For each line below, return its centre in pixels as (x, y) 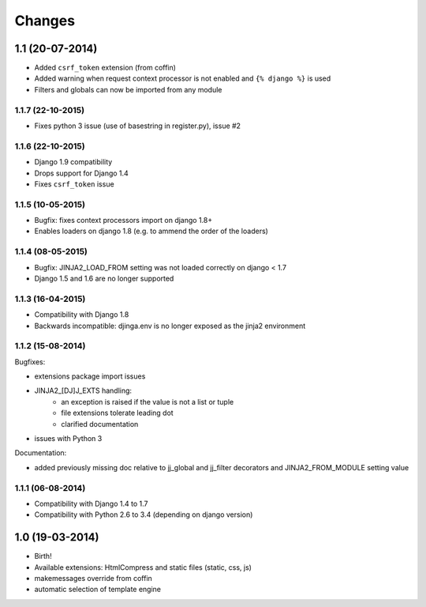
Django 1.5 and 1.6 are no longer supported (104, 278)
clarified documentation (100, 424)
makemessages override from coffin (93, 578)
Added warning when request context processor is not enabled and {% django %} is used (183, 78)
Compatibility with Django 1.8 (82, 315)
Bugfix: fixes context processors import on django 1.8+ (123, 221)
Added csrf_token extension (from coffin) (105, 68)
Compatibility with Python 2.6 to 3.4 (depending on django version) (144, 515)
